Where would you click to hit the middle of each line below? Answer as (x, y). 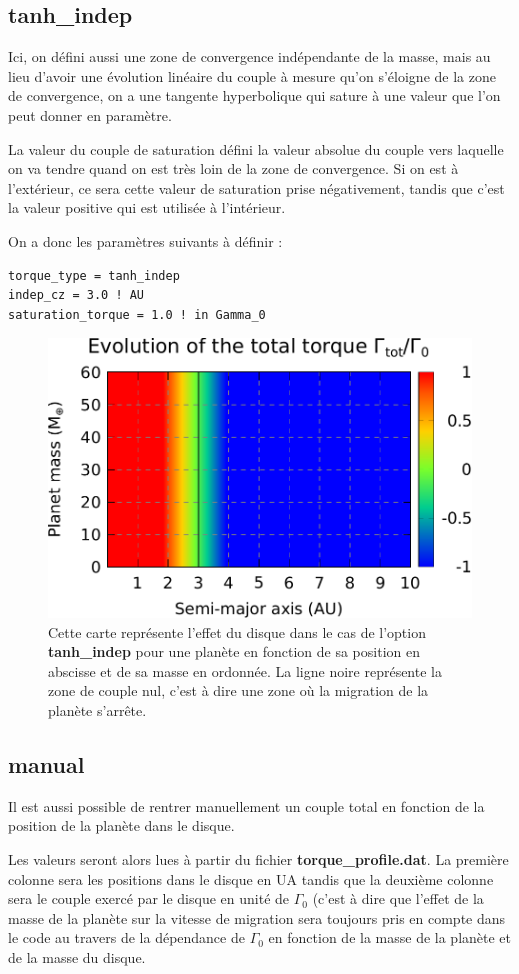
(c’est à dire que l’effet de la (398, 898)
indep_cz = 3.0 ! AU (76, 295)
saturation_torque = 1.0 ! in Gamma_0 (137, 314)
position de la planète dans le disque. (121, 825)
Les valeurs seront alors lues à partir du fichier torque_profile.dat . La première (258, 858)
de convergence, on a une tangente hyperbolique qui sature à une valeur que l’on (254, 95)
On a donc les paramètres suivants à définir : (145, 240)
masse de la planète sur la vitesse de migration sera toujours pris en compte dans (257, 917)
